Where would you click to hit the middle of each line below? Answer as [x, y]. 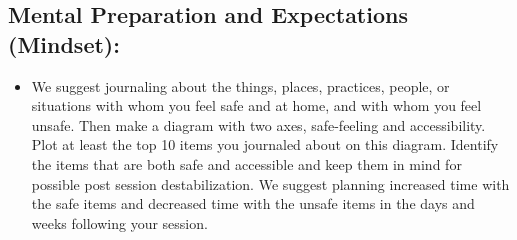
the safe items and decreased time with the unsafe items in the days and [253, 203]
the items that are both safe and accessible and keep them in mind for [246, 163]
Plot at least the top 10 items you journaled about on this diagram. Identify [265, 144]
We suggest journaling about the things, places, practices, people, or [240, 85]
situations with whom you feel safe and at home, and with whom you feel [256, 105]
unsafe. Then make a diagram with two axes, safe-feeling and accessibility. [258, 124]
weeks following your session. [119, 222]
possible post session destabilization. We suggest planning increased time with [270, 183]
